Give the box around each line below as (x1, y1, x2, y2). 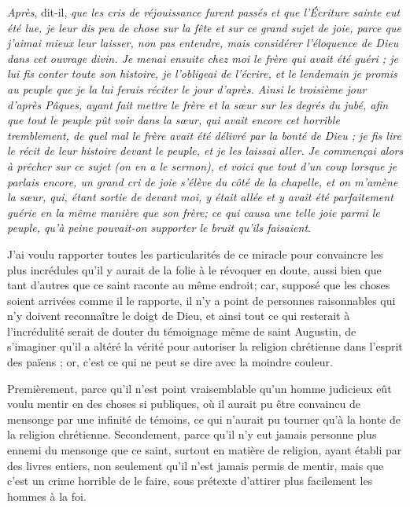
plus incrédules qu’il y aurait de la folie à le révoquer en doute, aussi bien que (7, 261, 382, 277)
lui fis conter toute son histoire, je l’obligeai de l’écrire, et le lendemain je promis (7, 65, 397, 82)
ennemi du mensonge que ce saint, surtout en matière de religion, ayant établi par (7, 442, 402, 458)
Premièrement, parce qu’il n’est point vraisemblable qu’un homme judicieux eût (7, 380, 392, 396)
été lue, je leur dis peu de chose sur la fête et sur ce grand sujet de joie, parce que (7, 19, 401, 35)
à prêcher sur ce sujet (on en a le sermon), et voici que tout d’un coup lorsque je (7, 157, 397, 174)
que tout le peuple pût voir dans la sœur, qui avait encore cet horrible (7, 112, 340, 128)
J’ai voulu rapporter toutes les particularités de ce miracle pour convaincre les (7, 245, 383, 262)
